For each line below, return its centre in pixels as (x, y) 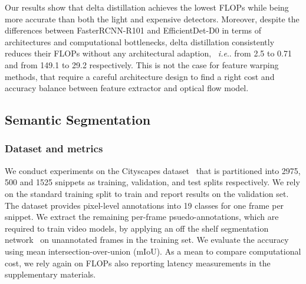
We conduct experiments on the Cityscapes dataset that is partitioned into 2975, (153, 170)
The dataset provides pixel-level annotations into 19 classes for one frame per (144, 205)
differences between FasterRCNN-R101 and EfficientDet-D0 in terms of (133, 30)
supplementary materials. (50, 274)
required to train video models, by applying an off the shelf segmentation (137, 228)
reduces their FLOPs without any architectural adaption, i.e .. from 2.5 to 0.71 (148, 53)
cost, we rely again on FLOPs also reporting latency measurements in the (138, 263)
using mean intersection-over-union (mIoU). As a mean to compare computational (153, 251)
